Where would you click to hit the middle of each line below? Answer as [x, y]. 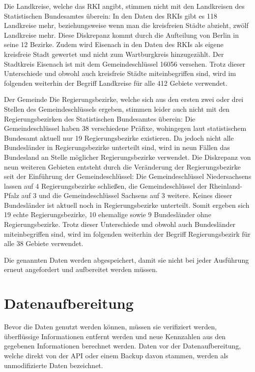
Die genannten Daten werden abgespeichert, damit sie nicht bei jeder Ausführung [127, 260]
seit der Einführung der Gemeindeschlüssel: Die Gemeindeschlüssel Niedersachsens [128, 176]
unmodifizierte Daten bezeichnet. [54, 365]
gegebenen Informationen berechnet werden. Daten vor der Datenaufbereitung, [123, 346]
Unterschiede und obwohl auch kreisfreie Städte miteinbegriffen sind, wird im [120, 73]
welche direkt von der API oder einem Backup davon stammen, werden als [116, 355]
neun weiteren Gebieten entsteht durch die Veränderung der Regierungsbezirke [122, 166]
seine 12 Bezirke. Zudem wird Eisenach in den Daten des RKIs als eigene [114, 44]
